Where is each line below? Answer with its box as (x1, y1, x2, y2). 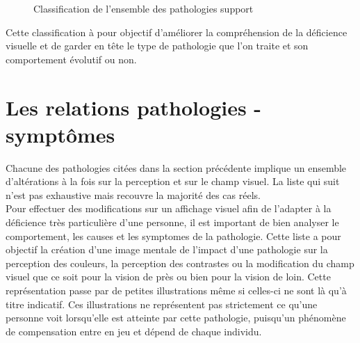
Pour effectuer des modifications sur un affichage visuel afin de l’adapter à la (6, 201, 332, 216)
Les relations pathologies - (6, 93, 262, 121)
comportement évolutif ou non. (6, 51, 137, 66)
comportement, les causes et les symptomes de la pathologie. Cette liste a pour (6, 228, 341, 243)
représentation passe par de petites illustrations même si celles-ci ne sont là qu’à (6, 283, 347, 298)
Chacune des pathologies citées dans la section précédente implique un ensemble (6, 160, 347, 175)
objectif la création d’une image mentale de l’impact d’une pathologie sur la (6, 242, 328, 257)
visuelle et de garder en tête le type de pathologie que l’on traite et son (6, 38, 309, 53)
